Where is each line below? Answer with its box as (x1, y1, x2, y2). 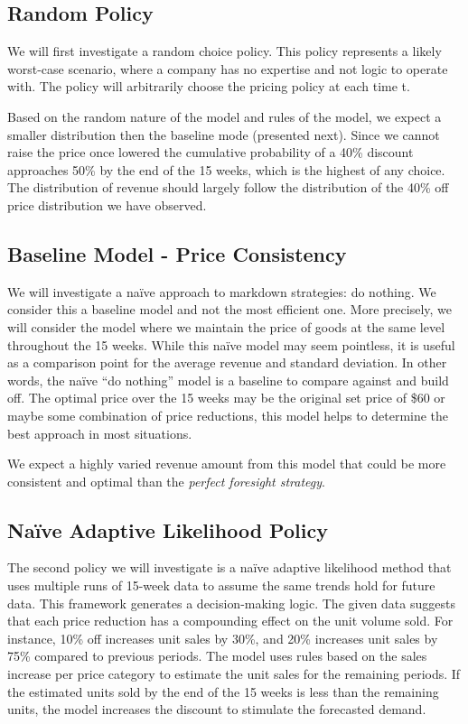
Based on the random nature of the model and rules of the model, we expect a (7, 107, 442, 125)
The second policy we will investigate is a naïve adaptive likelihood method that (7, 558, 452, 577)
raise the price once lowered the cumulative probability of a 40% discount (7, 143, 414, 162)
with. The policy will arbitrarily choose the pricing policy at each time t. (7, 77, 410, 96)
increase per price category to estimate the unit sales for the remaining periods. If (7, 664, 461, 683)
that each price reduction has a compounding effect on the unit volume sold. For (7, 611, 454, 630)
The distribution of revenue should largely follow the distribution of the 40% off (7, 178, 449, 197)
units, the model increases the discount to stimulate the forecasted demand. (7, 700, 426, 719)
